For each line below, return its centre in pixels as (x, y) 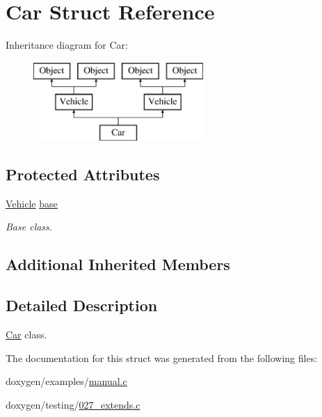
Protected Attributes (83, 174)
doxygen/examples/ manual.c (66, 381)
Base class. (29, 227)
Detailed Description (82, 305)
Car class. (26, 335)
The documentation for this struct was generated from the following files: (162, 357)
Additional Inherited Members (118, 264)
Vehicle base (32, 203)
